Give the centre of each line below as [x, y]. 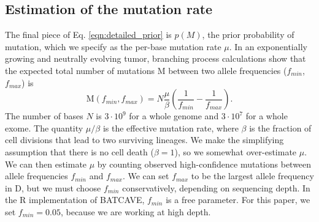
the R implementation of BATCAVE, [75, 200]
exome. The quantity [44, 128]
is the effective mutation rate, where [171, 128]
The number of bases [44, 116]
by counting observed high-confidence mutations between [204, 164]
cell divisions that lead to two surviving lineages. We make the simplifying [144, 140]
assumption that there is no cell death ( [79, 151]
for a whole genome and [174, 116]
